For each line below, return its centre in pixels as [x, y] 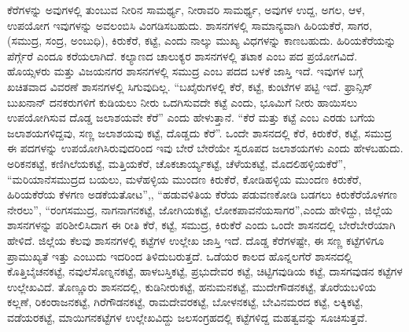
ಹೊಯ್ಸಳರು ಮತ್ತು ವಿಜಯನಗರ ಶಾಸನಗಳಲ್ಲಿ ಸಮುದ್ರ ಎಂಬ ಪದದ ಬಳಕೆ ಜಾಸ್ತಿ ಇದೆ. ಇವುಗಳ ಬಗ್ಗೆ [185, 71]
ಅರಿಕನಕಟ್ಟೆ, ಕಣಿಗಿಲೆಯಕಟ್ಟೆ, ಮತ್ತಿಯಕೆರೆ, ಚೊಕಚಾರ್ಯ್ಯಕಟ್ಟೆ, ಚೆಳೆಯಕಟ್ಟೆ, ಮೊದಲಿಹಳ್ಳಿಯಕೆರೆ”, [177, 163]
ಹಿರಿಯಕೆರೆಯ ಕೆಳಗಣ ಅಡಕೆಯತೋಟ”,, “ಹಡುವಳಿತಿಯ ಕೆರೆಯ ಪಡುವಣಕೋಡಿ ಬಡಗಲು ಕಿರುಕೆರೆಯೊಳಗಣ [202, 194]
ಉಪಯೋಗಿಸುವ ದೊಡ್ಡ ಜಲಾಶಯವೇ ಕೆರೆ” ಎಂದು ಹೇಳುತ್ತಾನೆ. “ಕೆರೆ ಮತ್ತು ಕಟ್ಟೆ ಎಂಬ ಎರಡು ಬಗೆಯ [191, 117]
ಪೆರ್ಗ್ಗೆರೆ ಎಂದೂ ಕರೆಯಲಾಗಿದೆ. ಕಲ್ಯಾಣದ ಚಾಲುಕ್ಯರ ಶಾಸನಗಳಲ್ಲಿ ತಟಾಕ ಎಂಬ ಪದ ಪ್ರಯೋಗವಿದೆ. [182, 55]
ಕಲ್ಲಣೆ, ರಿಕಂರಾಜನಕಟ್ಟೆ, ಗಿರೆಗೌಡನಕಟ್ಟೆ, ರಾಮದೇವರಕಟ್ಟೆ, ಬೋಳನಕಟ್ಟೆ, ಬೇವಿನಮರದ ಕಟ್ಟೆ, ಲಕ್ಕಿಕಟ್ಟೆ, [185, 302]
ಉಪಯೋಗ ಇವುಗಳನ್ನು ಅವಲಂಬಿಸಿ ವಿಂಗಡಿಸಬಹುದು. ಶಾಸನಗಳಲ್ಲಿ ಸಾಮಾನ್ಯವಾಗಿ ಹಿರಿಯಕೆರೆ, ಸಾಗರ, [190, 25]
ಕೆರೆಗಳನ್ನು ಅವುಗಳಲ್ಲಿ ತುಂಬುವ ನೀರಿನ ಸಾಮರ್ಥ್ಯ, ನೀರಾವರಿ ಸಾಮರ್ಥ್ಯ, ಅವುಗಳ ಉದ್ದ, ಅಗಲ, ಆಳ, [186, 9]
